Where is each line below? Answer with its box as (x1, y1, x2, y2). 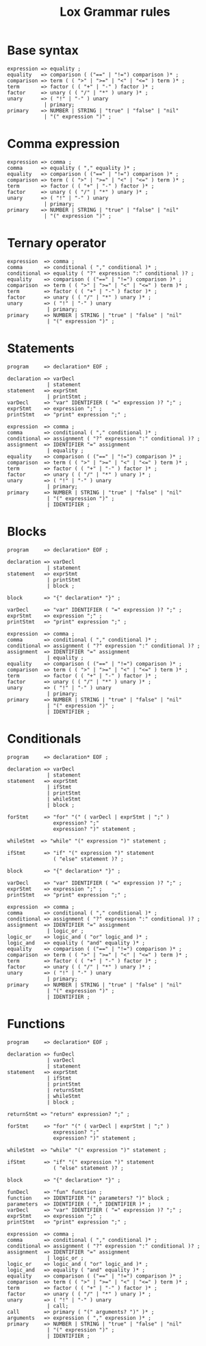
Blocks (7, 523, 47, 539)
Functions (7, 1016, 65, 1032)
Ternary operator (7, 236, 107, 251)
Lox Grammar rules (60, 4, 170, 20)
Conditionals (7, 731, 81, 747)
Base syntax (7, 42, 79, 58)
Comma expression (7, 136, 120, 151)
